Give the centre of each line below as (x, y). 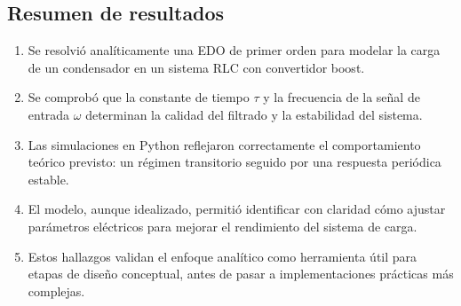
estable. (48, 179)
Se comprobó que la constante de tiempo (139, 97)
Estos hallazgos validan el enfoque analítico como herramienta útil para (223, 256)
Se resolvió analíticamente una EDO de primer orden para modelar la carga (234, 50)
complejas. (56, 290)
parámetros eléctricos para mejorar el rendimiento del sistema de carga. (223, 226)
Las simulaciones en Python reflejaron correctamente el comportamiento (224, 144)
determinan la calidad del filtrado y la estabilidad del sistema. (254, 114)
